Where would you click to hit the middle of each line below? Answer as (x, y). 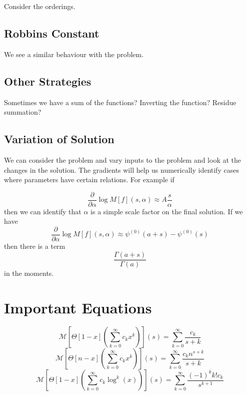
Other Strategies (48, 81)
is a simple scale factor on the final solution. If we (167, 211)
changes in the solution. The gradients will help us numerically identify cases (121, 169)
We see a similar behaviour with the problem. (74, 54)
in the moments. (29, 273)
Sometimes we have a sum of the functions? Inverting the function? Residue (120, 102)
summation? (23, 112)
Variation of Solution (59, 139)
